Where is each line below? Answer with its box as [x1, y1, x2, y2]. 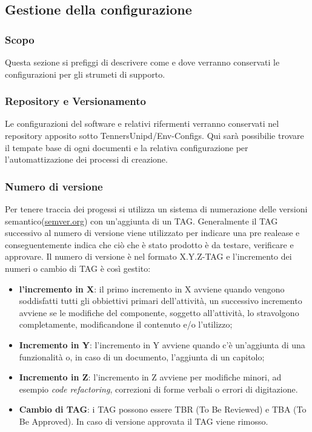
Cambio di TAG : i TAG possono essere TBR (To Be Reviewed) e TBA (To [19, 403, 307, 416]
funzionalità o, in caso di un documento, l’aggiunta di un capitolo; [19, 350, 265, 363]
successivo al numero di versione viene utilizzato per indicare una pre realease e [5, 226, 300, 239]
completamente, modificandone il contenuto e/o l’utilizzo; [19, 318, 233, 331]
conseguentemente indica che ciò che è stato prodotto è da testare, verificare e [5, 238, 294, 251]
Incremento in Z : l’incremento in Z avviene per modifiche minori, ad [19, 371, 282, 383]
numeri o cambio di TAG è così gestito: [5, 262, 151, 274]
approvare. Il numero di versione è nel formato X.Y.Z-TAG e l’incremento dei [5, 250, 292, 263]
